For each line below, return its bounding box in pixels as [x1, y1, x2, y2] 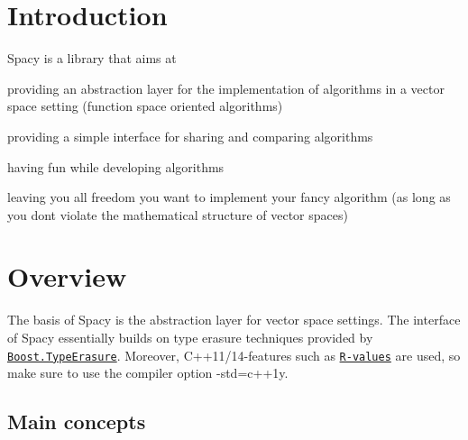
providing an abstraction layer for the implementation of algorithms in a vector [7, 78, 445, 97]
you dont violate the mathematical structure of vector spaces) [7, 205, 348, 224]
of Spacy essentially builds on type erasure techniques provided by [7, 328, 373, 346]
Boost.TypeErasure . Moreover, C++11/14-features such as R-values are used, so [7, 345, 461, 364]
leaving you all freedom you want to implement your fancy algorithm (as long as [7, 188, 451, 206]
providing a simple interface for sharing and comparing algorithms [7, 126, 373, 145]
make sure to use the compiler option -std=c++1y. [7, 363, 289, 382]
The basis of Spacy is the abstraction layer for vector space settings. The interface [7, 310, 461, 329]
